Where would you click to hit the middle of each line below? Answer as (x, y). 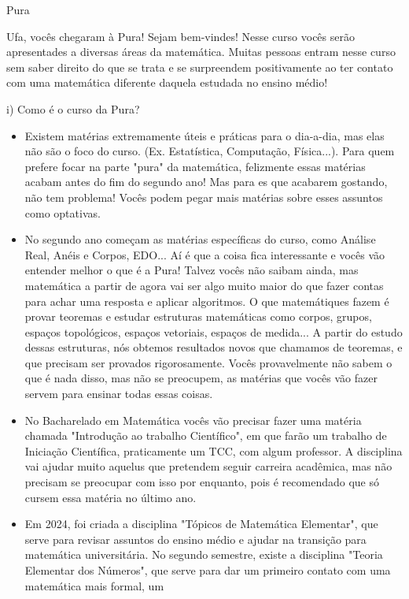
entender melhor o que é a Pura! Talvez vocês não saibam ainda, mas (192, 270)
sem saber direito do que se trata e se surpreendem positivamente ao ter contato (200, 67)
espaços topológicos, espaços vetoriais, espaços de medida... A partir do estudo (214, 331)
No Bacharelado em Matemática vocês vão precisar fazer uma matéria (193, 420)
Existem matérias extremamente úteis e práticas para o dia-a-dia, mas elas (204, 135)
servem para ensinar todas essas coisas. (119, 394)
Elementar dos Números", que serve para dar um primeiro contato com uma (208, 570)
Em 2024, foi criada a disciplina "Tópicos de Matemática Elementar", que (201, 524)
